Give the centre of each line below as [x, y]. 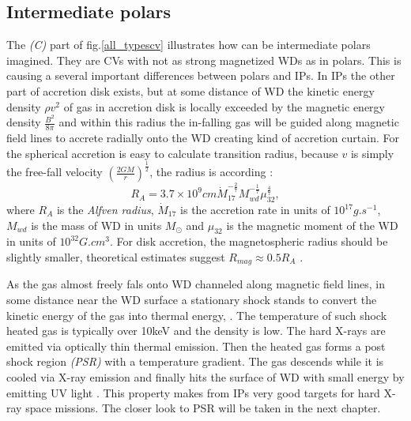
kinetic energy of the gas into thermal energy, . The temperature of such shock [197, 315]
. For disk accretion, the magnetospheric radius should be [249, 241]
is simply [372, 153]
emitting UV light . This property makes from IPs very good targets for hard [193, 392]
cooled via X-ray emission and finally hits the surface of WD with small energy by [205, 377]
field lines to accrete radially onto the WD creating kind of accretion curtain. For [203, 138]
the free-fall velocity [55, 172]
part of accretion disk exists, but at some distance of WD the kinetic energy [190, 90]
